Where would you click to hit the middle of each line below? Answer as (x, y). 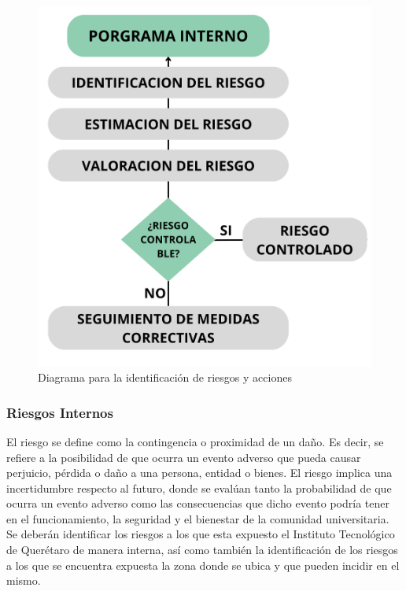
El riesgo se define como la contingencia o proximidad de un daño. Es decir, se (195, 441)
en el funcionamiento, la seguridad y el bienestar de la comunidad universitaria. (198, 518)
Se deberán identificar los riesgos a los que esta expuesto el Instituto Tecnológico (201, 534)
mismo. (24, 580)
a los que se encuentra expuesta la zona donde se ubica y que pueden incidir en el (203, 565)
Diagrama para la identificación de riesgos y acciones (165, 377)
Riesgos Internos (60, 412)
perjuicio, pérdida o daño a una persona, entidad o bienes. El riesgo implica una (199, 473)
